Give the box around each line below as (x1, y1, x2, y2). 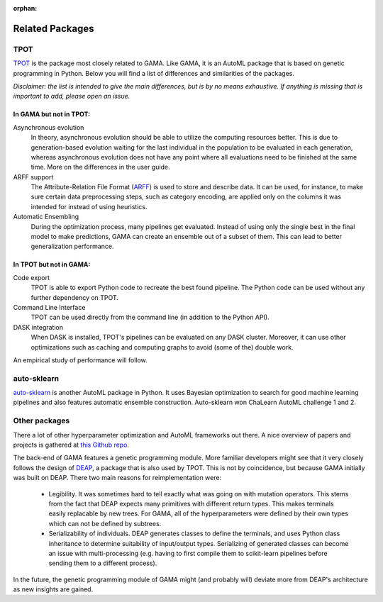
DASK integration (13, 323, 64, 331)
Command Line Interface (13, 303, 86, 311)
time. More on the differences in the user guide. (30, 163, 170, 172)
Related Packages (13, 22, 94, 35)
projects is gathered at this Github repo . (13, 440, 129, 449)
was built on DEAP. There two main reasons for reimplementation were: (13, 474, 222, 482)
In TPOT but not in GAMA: (13, 260, 91, 269)
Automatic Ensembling (13, 213, 79, 221)
